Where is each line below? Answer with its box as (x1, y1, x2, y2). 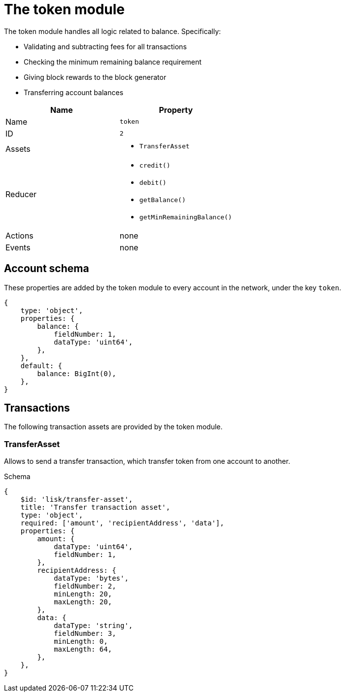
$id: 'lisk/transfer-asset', (20, 495, 133, 504)
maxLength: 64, (54, 645, 112, 654)
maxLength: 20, (54, 598, 112, 606)
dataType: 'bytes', (54, 574, 129, 583)
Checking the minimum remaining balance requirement (24, 57, 202, 66)
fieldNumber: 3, (54, 629, 116, 638)
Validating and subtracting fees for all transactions (24, 42, 187, 51)
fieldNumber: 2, (54, 582, 116, 591)
